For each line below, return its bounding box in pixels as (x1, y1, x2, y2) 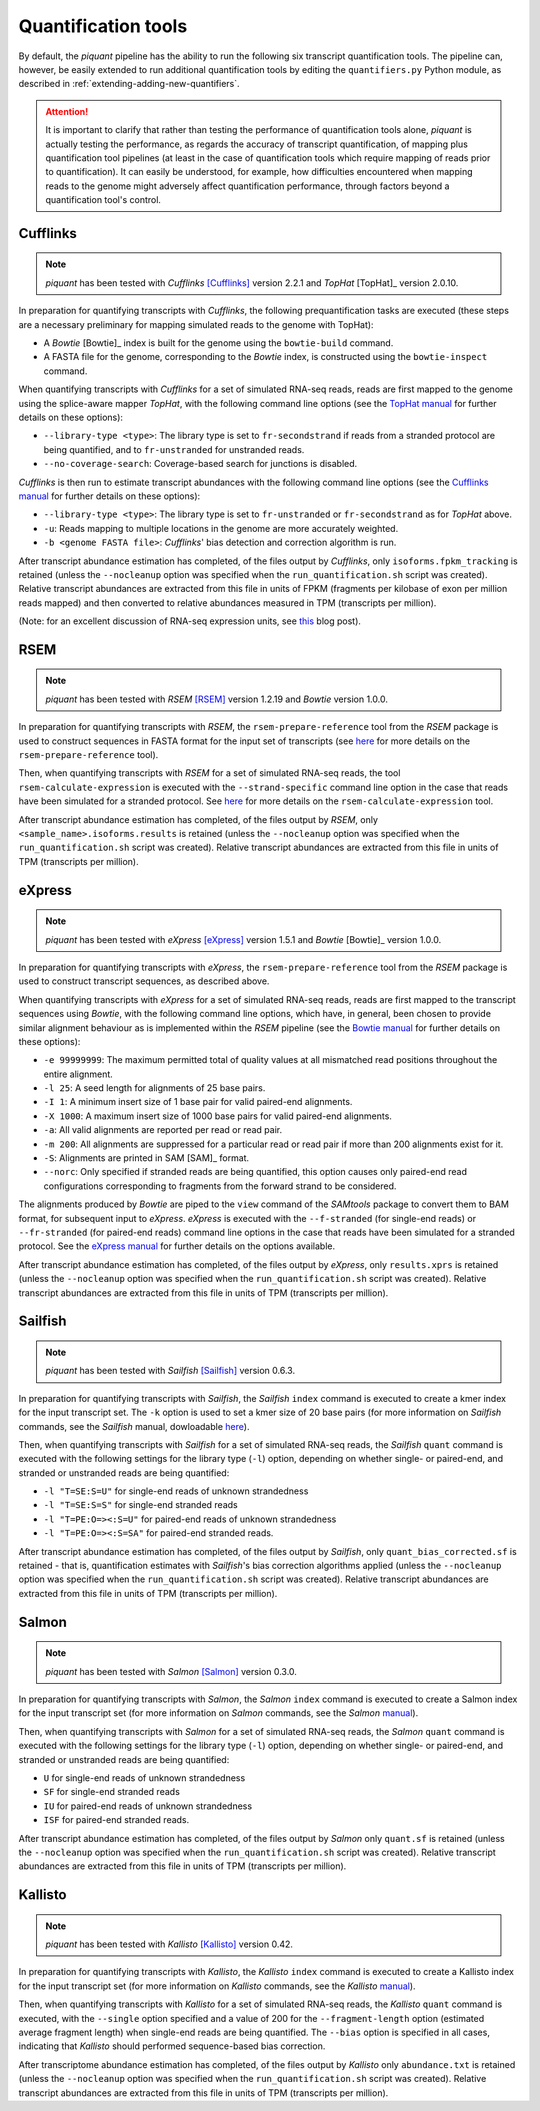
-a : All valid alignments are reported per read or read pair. (43, 1124, 283, 1136)
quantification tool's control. (45, 194, 162, 206)
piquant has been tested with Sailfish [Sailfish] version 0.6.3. (45, 1365, 295, 1377)
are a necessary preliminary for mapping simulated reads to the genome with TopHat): (18, 318, 374, 330)
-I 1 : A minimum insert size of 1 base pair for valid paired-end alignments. (43, 1096, 353, 1108)
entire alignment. (43, 1068, 114, 1080)
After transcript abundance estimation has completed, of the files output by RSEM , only (18, 813, 379, 825)
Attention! (45, 105, 89, 117)
